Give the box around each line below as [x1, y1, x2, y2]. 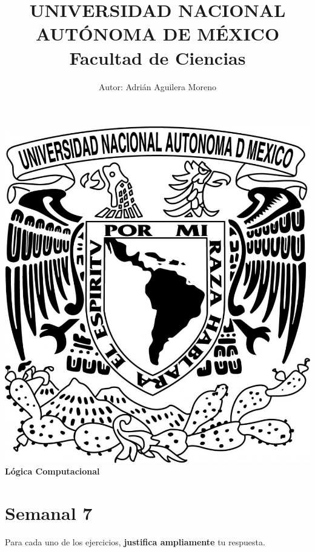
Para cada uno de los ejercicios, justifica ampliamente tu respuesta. [5, 535, 265, 548]
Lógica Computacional [5, 465, 100, 478]
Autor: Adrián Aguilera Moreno [99, 80, 216, 93]
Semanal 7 [5, 500, 93, 525]
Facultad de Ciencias [69, 45, 246, 70]
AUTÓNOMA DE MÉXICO [35, 21, 280, 46]
